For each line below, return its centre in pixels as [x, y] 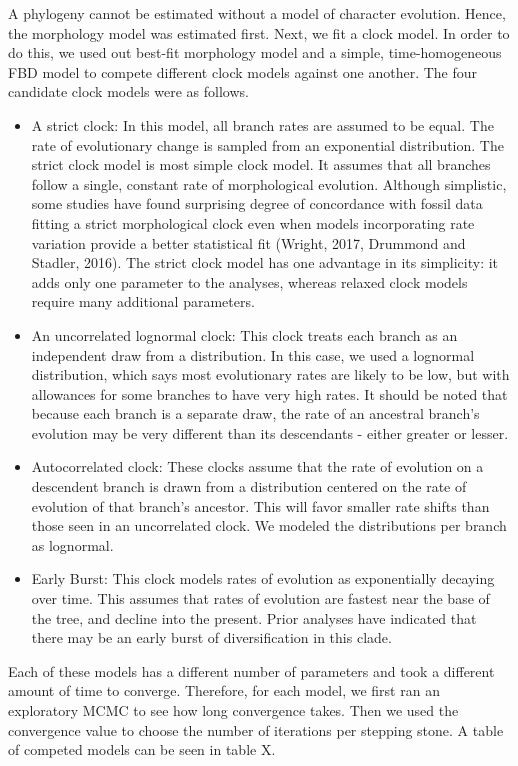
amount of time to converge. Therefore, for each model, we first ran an [224, 690]
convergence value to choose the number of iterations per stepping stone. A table [256, 729]
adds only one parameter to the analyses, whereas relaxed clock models [249, 281]
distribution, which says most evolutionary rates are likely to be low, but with [270, 374]
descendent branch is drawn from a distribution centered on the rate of [249, 486]
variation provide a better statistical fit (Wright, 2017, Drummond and [248, 242]
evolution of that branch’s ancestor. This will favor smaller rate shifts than [260, 505]
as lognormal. [72, 544]
